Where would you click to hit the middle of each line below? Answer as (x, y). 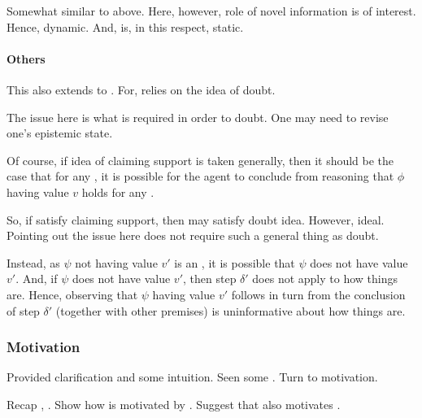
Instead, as (33, 262)
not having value (116, 262)
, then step (210, 279)
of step (23, 310)
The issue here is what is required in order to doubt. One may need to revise (198, 117)
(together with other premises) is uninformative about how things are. (231, 310)
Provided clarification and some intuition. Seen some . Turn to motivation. (192, 377)
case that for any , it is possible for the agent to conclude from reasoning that (200, 176)
